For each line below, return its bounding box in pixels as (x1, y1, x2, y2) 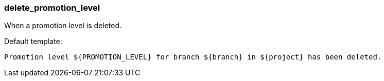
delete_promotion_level (4, 3, 100, 13)
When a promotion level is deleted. (4, 21, 122, 30)
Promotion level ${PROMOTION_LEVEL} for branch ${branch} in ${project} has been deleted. (4, 53, 382, 62)
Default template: (4, 37, 62, 46)
